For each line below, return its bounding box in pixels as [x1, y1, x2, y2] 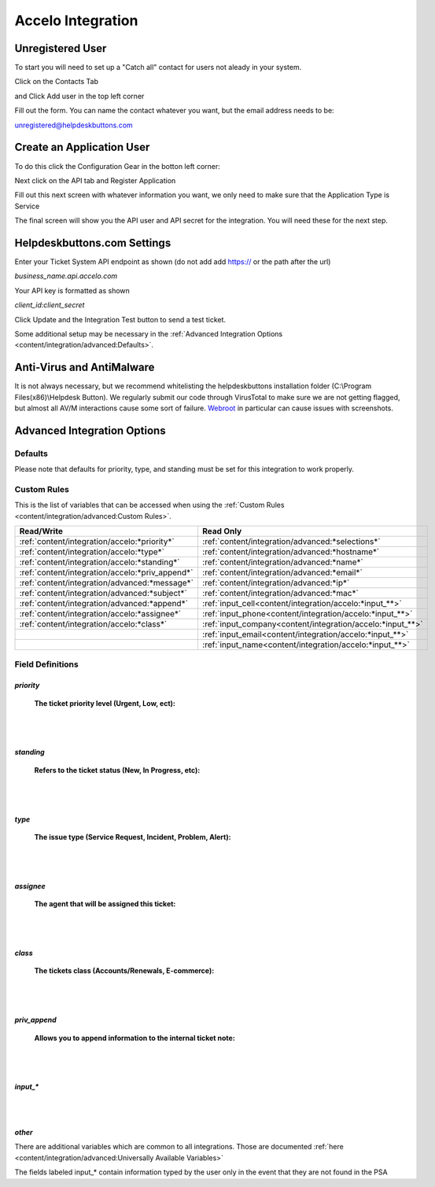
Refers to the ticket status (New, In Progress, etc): [34, 765, 201, 774]
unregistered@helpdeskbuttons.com [14, 120, 133, 130]
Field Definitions [14, 659, 79, 670]
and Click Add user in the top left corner [14, 91, 145, 101]
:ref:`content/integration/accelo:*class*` [19, 619, 168, 630]
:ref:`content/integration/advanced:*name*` [201, 557, 363, 568]
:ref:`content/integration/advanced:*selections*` [201, 536, 381, 547]
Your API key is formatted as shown [14, 285, 130, 295]
